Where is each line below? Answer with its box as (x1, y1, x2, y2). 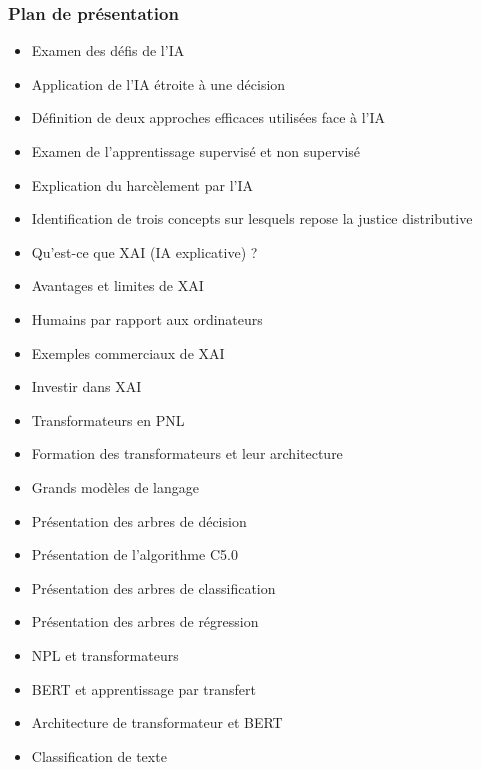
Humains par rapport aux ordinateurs (31, 308, 263, 329)
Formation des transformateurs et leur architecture (31, 443, 343, 464)
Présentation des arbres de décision (31, 510, 247, 531)
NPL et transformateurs (31, 644, 179, 665)
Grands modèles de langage (31, 476, 199, 497)
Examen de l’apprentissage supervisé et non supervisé (31, 141, 361, 161)
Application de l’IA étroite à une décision (31, 73, 286, 94)
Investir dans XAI (31, 376, 142, 397)
